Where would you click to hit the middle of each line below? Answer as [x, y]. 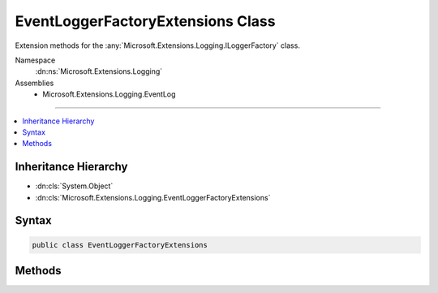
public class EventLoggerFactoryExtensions [120, 245]
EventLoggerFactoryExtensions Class [145, 21]
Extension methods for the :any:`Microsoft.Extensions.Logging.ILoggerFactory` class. [157, 45]
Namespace [35, 60]
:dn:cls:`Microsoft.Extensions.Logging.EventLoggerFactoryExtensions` [153, 197]
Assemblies [34, 83]
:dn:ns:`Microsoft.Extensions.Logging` [99, 71]
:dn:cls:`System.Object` [74, 186]
